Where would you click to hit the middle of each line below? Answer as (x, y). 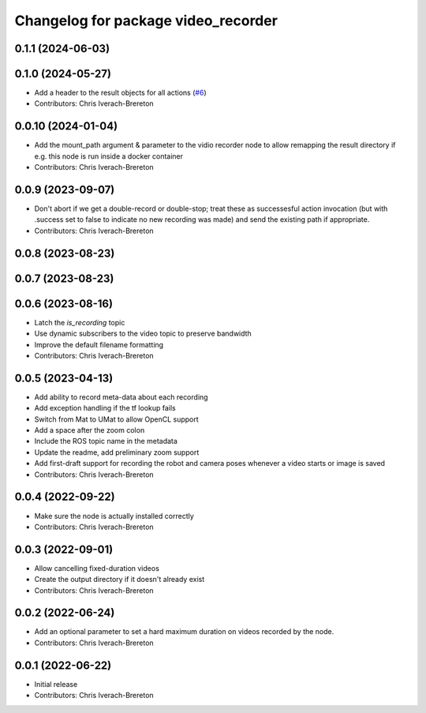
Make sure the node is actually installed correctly (114, 516)
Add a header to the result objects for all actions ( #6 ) (120, 93)
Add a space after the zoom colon (90, 430)
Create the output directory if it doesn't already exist (120, 580)
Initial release (56, 684)
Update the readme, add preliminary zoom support (117, 452)
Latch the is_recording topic (80, 322)
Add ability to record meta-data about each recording (121, 397)
